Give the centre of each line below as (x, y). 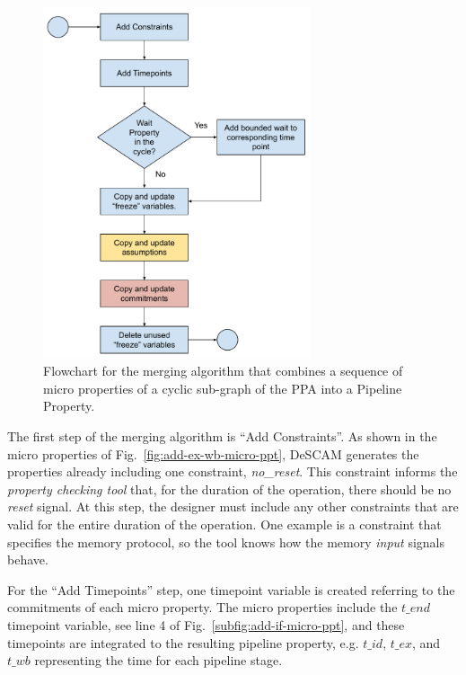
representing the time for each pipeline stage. (158, 660)
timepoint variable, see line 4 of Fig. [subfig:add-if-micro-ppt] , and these (206, 624)
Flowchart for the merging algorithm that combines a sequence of (223, 371)
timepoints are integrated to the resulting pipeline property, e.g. (183, 642)
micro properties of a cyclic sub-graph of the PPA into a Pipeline (223, 388)
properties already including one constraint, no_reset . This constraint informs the (233, 471)
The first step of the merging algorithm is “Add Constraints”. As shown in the (222, 436)
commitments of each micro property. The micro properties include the (202, 607)
